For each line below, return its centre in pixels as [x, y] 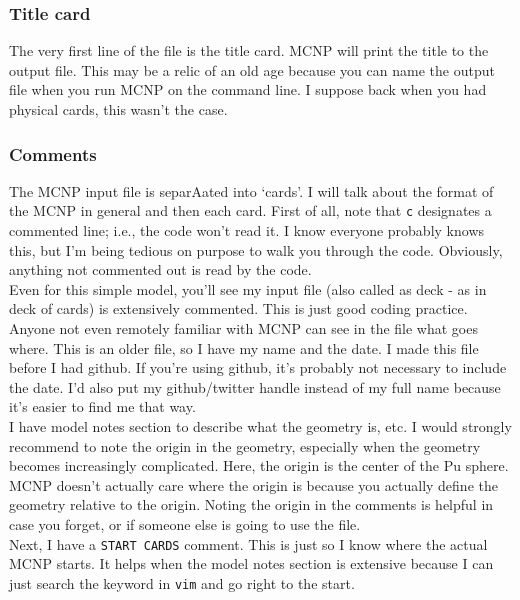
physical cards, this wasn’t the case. [118, 109]
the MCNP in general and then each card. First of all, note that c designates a [250, 210]
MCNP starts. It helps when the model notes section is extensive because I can [251, 563]
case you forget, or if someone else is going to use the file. [185, 523]
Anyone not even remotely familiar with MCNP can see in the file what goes [243, 328]
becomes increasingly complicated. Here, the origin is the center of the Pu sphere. [259, 465]
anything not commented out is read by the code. [160, 269]
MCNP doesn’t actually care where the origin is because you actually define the [253, 484]
